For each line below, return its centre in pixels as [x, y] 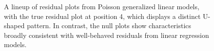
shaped [14, 25]
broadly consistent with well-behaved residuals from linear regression [107, 35]
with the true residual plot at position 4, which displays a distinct [102, 16]
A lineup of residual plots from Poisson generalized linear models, [102, 6]
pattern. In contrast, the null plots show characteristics [109, 25]
